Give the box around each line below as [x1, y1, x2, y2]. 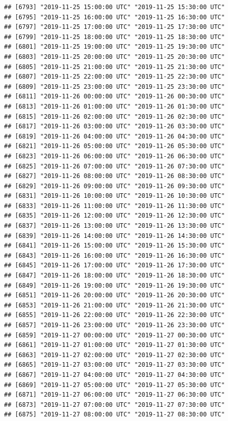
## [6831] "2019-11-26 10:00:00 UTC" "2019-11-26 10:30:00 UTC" [4, 192, 225, 200]
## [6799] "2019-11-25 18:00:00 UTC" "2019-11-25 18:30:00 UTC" [4, 33, 225, 41]
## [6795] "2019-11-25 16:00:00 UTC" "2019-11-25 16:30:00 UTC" [4, 13, 225, 21]
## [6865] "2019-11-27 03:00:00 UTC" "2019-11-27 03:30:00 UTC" [4, 361, 225, 369]
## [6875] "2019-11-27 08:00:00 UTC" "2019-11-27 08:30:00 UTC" [4, 411, 225, 418]
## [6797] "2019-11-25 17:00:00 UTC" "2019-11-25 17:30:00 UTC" [4, 23, 225, 31]
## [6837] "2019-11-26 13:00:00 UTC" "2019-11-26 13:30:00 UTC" [4, 222, 225, 230]
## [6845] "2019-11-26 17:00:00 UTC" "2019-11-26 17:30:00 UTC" [4, 262, 225, 269]
